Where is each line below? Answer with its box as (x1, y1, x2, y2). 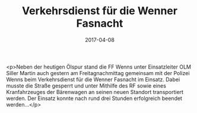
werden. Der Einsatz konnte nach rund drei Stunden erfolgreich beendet (6, 95, 183, 102)
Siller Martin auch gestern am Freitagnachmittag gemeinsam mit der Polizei (6, 69, 190, 76)
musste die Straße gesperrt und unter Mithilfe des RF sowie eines (6, 82, 166, 89)
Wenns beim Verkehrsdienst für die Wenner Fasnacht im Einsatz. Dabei (6, 76, 180, 83)
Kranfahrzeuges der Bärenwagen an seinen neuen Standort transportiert (6, 88, 184, 95)
